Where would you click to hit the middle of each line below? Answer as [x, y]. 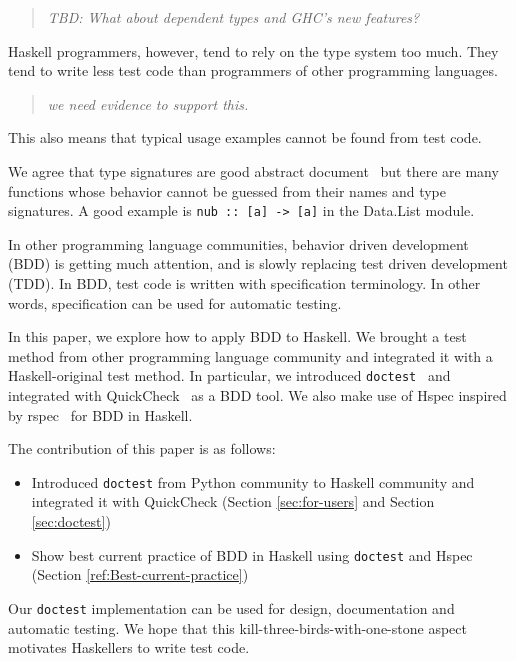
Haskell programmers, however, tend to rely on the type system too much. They [253, 50]
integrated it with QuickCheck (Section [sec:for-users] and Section [233, 501]
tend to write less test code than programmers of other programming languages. [253, 70]
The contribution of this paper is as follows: [142, 448]
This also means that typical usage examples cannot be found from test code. [245, 137]
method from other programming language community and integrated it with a [250, 355]
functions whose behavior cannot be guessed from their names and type [227, 190]
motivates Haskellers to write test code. [129, 647]
